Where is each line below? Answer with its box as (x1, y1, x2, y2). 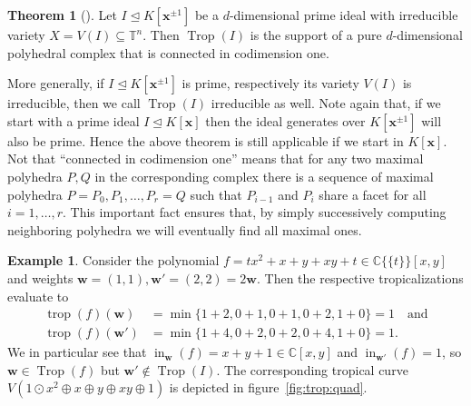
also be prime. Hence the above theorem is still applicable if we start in (7, 131, 404, 150)
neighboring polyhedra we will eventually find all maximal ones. (7, 220, 362, 239)
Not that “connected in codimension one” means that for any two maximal (7, 149, 424, 168)
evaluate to (7, 286, 69, 305)
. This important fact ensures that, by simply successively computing (63, 203, 446, 222)
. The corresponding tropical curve (216, 360, 408, 379)
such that (190, 184, 242, 203)
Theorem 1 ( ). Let (7, 5, 117, 24)
